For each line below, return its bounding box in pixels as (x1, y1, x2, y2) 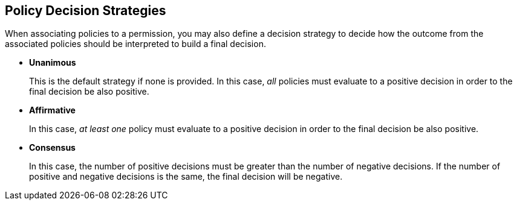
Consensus (29, 142, 76, 153)
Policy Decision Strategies (5, 3, 166, 18)
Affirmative (29, 105, 76, 116)
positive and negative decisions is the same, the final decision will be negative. (29, 171, 343, 182)
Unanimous (29, 57, 76, 68)
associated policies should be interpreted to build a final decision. (5, 39, 266, 49)
